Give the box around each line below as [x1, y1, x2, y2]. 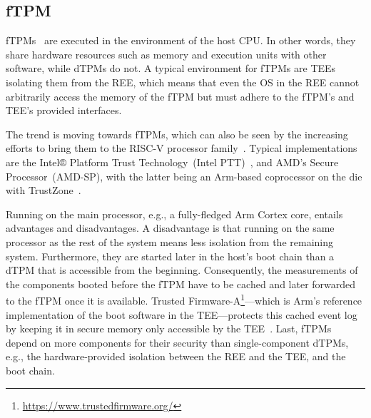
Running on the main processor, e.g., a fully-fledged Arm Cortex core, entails [6, 206, 343, 221]
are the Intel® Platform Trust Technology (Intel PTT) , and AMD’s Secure [6, 154, 339, 169]
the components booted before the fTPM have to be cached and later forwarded [6, 276, 356, 291]
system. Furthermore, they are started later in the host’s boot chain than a [6, 248, 335, 263]
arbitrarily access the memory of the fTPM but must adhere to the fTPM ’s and [6, 88, 355, 103]
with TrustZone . [6, 183, 81, 198]
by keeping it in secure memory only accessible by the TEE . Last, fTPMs [6, 321, 332, 336]
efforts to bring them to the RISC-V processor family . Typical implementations [6, 141, 357, 156]
